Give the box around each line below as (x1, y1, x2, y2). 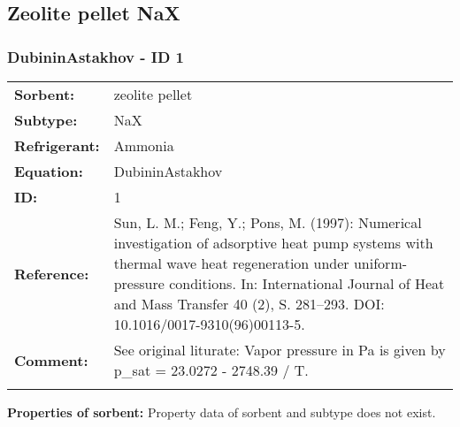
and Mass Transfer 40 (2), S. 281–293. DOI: (113, 294, 385, 314)
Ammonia (113, 135, 174, 156)
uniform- (353, 253, 408, 273)
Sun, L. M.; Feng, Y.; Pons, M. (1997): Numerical (113, 212, 422, 233)
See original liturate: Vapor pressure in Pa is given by (113, 339, 446, 360)
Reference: (14, 263, 89, 284)
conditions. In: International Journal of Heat (169, 273, 445, 294)
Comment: (14, 349, 88, 370)
